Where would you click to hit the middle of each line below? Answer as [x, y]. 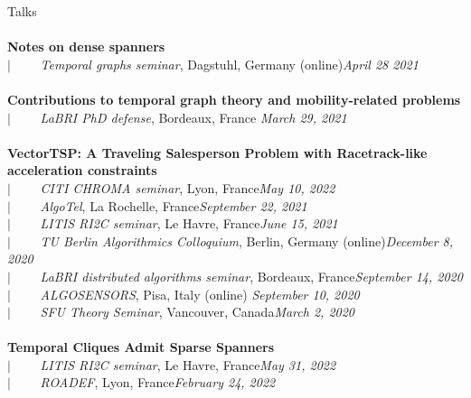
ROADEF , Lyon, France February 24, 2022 [158, 382]
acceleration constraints [82, 170]
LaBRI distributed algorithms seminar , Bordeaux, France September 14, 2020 [251, 276]
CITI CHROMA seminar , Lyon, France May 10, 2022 [188, 187]
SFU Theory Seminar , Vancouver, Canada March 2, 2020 [197, 312]
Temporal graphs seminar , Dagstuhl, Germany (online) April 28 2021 [229, 64]
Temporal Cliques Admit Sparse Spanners [141, 347]
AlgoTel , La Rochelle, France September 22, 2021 [174, 205]
